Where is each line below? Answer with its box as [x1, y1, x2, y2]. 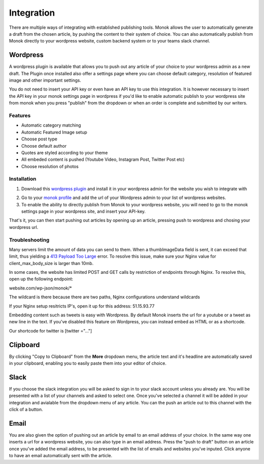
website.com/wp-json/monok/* [9, 285, 72, 291]
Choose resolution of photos [21, 163, 79, 169]
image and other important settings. [9, 77, 82, 83]
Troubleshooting [9, 236, 50, 243]
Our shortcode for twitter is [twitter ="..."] [9, 328, 92, 333]
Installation [9, 176, 37, 182]
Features [9, 112, 31, 119]
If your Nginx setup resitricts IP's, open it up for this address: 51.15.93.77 [9, 303, 155, 309]
